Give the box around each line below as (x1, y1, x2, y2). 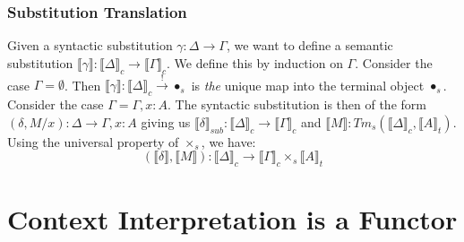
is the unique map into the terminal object (191, 75, 425, 94)
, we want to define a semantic (226, 36, 393, 55)
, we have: (201, 132, 256, 151)
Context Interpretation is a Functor (7, 201, 458, 238)
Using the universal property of (7, 132, 179, 151)
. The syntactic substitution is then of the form (168, 95, 426, 114)
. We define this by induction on (167, 53, 343, 72)
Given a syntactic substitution (7, 36, 173, 55)
